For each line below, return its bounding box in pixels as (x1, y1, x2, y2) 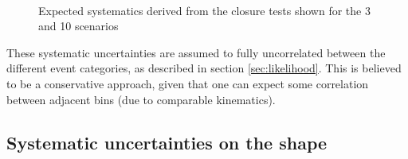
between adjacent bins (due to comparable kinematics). (6, 91, 276, 107)
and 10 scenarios (38, 17, 119, 34)
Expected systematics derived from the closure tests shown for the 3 (38, 2, 371, 18)
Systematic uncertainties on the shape (6, 130, 328, 154)
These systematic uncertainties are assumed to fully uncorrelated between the (6, 44, 386, 60)
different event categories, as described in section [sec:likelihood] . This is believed (6, 60, 402, 76)
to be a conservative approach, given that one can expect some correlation (6, 75, 369, 91)
